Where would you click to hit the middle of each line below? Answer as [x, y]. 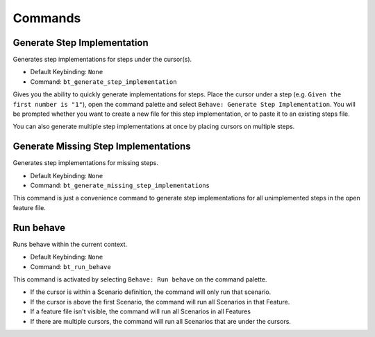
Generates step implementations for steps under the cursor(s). [102, 60]
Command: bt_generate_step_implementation [103, 81]
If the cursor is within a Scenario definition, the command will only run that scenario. [151, 292]
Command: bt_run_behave [70, 266]
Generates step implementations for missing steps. [86, 163]
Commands [47, 18]
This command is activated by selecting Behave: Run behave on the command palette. [140, 279]
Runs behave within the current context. [70, 244]
